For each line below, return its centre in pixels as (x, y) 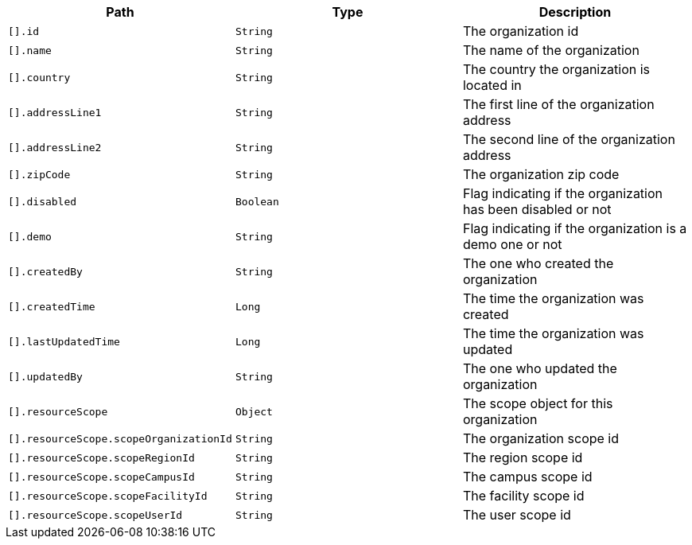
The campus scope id (527, 477)
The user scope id (517, 515)
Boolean (257, 201)
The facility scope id (523, 496)
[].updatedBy (45, 376)
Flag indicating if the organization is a (575, 228)
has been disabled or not (537, 209)
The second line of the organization (569, 139)
